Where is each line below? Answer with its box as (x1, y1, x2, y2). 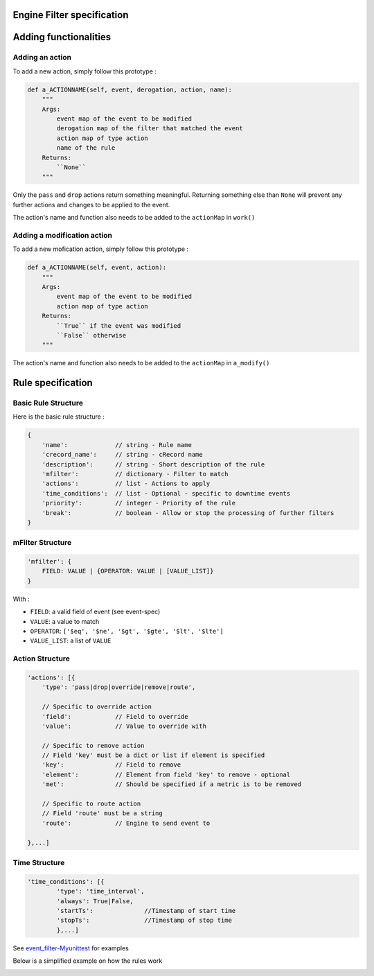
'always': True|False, (56, 897, 134, 905)
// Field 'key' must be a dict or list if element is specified (42, 751, 265, 759)
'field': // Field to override (42, 713, 188, 720)
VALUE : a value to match (30, 617, 100, 625)
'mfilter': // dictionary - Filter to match (42, 470, 229, 478)
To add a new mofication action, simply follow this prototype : (12, 245, 189, 253)
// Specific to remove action (42, 742, 145, 749)
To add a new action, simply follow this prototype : (12, 67, 157, 76)
